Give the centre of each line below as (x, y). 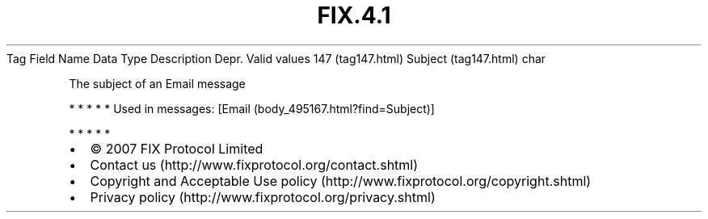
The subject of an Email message (157, 83)
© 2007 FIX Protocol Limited (177, 148)
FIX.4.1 (354, 15)
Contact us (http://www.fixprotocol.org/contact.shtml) (254, 164)
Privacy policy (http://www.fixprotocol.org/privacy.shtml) (263, 197)
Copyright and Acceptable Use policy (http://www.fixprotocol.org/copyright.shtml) (341, 181)
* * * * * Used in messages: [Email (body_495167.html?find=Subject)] (252, 108)
